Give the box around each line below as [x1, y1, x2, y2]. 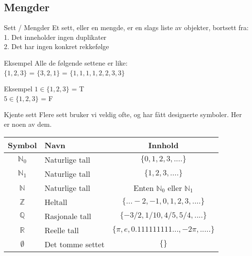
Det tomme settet [44, 238, 105, 250]
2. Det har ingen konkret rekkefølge [4, 41, 109, 51]
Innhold [148, 139, 179, 151]
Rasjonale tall [44, 210, 91, 222]
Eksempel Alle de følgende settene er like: [4, 57, 128, 68]
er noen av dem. [4, 119, 52, 129]
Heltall [44, 196, 67, 207]
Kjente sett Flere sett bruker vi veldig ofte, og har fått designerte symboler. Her [4, 109, 242, 119]
